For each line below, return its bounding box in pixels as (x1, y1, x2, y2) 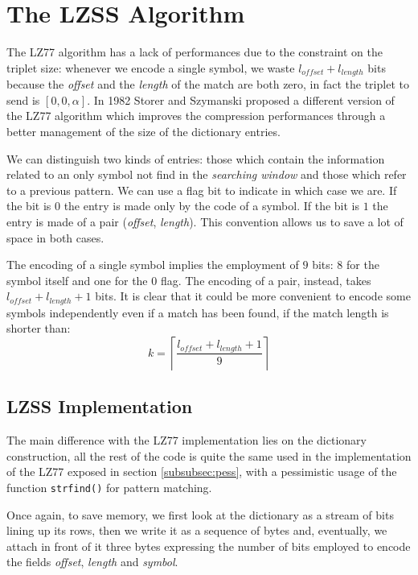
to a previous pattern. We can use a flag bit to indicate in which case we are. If (6, 181, 397, 198)
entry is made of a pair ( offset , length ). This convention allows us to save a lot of (6, 213, 404, 230)
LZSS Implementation (6, 394, 193, 419)
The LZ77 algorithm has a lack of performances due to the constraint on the (6, 43, 383, 60)
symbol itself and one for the (6, 271, 148, 288)
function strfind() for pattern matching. (6, 478, 212, 495)
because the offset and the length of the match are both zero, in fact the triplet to (6, 76, 409, 93)
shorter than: (6, 320, 71, 337)
